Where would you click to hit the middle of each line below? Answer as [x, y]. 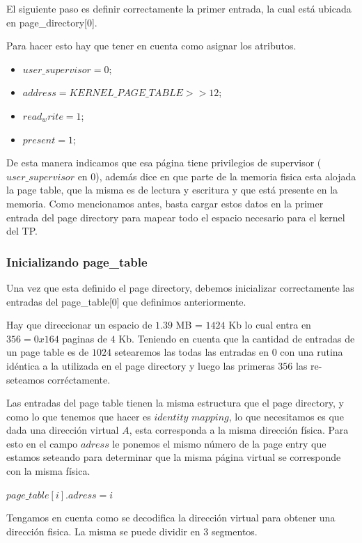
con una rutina [312, 352]
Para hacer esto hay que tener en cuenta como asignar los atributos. [151, 46]
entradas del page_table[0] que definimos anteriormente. [126, 301]
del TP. [22, 231]
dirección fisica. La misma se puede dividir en [103, 531]
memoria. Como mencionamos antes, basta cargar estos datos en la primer [165, 203]
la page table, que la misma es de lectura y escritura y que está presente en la [172, 190]
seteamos [25, 379]
